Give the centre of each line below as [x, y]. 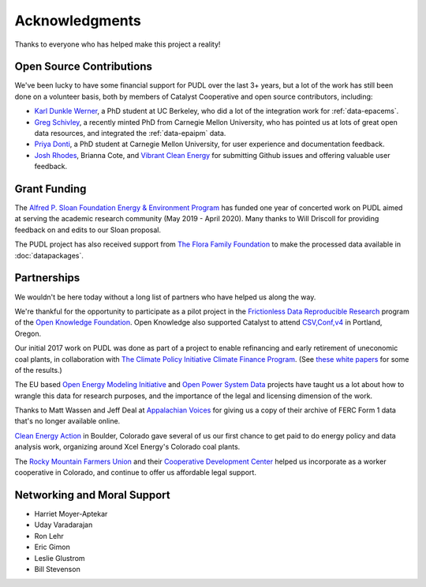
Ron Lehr [49, 536]
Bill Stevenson [57, 569]
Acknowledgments [78, 21]
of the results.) [38, 370]
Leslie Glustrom [60, 558]
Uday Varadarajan [64, 525]
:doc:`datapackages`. [49, 255]
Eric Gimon [52, 547]
